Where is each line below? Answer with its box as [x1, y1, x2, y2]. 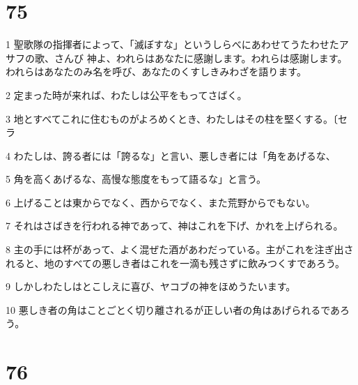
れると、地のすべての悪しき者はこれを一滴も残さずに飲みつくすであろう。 [6, 255, 345, 270]
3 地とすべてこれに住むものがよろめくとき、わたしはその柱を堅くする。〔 [6, 111, 338, 126]
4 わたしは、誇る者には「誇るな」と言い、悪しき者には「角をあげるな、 [6, 148, 336, 163]
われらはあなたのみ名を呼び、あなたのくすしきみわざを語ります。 [6, 64, 306, 79]
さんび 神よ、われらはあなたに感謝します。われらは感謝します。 [54, 50, 348, 65]
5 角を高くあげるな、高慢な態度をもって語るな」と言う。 [6, 172, 267, 186]
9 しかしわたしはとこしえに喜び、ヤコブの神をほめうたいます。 [6, 279, 296, 294]
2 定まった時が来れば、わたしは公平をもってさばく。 [6, 87, 247, 102]
